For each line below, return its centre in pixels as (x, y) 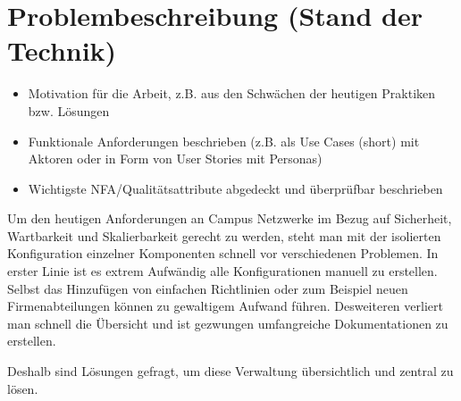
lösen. (23, 388)
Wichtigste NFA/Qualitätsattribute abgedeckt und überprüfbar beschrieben (235, 188)
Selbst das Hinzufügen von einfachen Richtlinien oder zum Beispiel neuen (208, 288)
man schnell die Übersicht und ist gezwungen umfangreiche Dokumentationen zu (228, 323)
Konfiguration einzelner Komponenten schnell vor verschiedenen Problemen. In (223, 253)
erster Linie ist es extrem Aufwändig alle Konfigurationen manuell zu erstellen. (222, 271)
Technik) (62, 50)
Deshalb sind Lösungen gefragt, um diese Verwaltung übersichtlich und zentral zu (230, 371)
